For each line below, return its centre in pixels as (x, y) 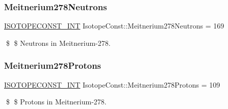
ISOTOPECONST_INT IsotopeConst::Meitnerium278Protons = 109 (112, 84)
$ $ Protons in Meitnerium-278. (56, 102)
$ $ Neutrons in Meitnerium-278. (58, 43)
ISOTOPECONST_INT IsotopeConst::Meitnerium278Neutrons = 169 (114, 26)
